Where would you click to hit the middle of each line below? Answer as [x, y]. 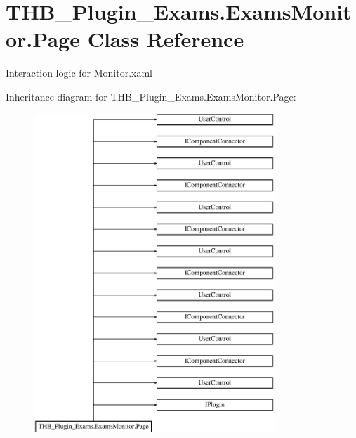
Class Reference [166, 39]
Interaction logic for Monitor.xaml [79, 73]
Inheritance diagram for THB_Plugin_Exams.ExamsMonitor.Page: [151, 96]
